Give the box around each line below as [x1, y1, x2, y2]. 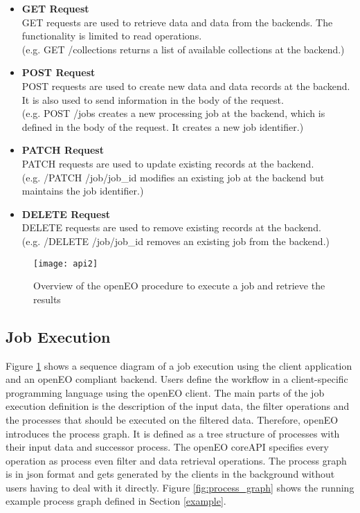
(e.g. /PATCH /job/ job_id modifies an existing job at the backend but [21, 170, 325, 184]
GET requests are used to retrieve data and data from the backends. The [21, 15, 333, 29]
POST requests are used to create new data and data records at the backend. [21, 78, 350, 93]
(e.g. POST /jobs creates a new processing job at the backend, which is [21, 106, 325, 120]
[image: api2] [33, 258, 98, 269]
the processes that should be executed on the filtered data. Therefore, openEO [6, 412, 339, 426]
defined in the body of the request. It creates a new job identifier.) [21, 119, 304, 134]
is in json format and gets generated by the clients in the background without [6, 467, 335, 481]
